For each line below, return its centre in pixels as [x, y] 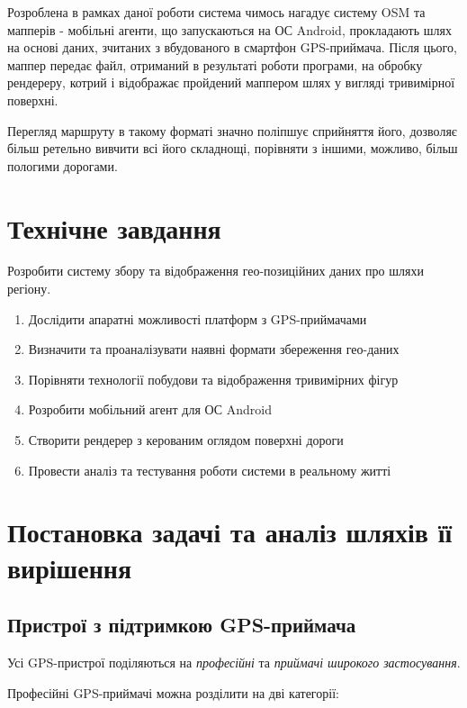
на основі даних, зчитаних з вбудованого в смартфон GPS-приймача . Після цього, [232, 47]
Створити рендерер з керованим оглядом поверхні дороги [186, 440]
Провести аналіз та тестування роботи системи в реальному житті [210, 470]
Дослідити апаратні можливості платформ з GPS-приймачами [198, 318]
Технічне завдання [114, 227]
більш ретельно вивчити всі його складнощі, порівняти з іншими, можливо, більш [233, 148]
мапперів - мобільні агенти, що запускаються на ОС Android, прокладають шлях [229, 29]
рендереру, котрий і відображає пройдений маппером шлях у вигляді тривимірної [231, 82]
